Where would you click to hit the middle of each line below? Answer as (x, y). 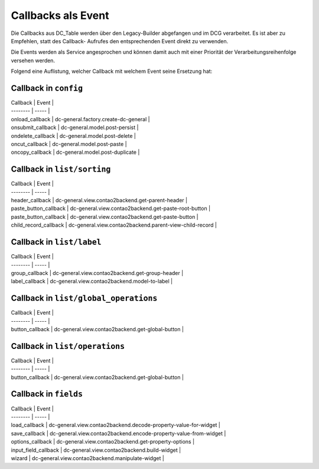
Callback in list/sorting (61, 169)
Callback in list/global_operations (84, 298)
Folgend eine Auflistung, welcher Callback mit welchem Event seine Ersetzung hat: (112, 72)
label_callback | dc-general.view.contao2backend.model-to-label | (92, 282)
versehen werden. (33, 60)
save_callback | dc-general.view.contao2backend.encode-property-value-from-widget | (118, 433)
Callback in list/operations (68, 346)
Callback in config (47, 88)
